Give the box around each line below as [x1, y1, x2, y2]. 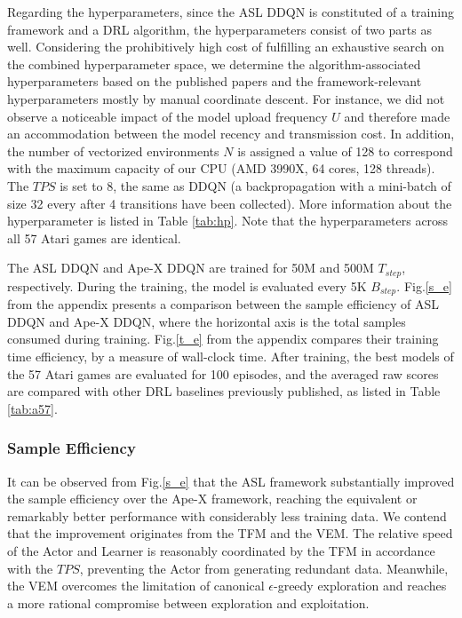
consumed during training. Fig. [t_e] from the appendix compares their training [7, 329, 439, 348]
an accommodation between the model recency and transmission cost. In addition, [7, 124, 455, 143]
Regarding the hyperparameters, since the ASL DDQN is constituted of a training [7, 3, 454, 20]
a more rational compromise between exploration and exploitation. [7, 593, 370, 612]
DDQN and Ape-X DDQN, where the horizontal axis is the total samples [7, 312, 406, 330]
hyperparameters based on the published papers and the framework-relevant [7, 72, 422, 91]
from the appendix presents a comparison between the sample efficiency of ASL [7, 295, 439, 313]
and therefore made [344, 107, 450, 125]
